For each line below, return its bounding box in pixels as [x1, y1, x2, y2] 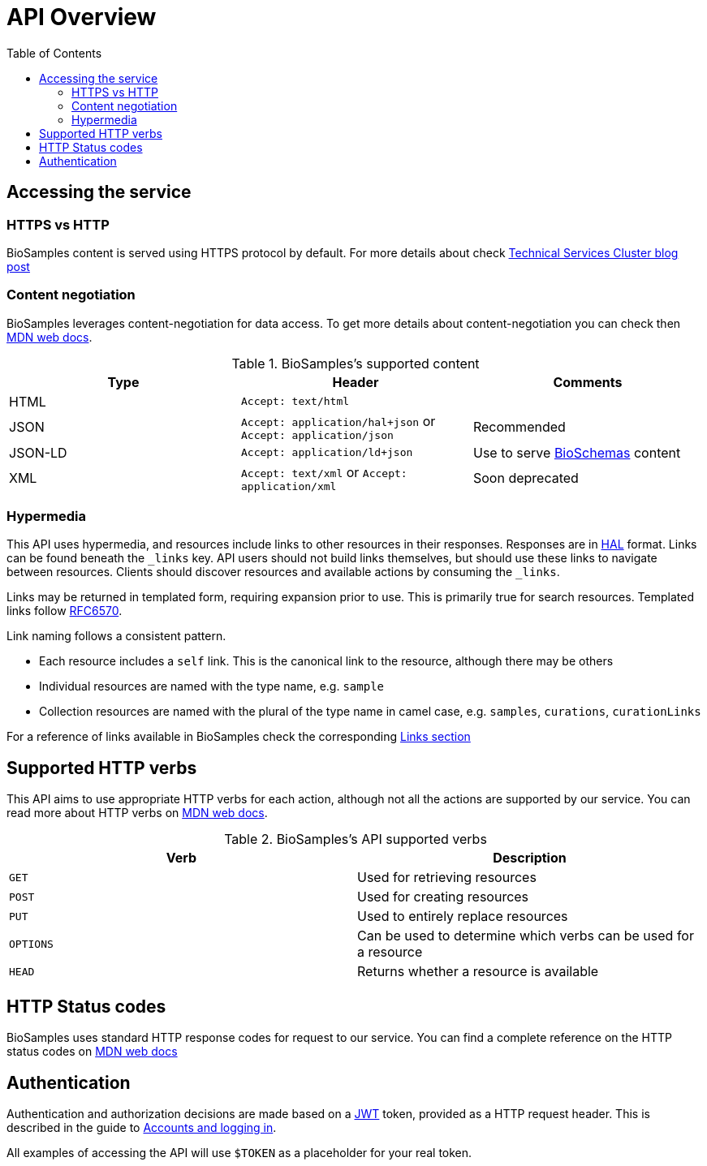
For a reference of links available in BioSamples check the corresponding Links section [6, 729, 471, 744]
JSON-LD [9, 444, 67, 461]
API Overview [6, 3, 157, 31]
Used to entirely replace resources [357, 908, 568, 925]
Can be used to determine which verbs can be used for [357, 927, 694, 944]
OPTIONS [9, 937, 54, 950]
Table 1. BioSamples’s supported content [231, 355, 480, 372]
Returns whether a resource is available [357, 963, 599, 980]
